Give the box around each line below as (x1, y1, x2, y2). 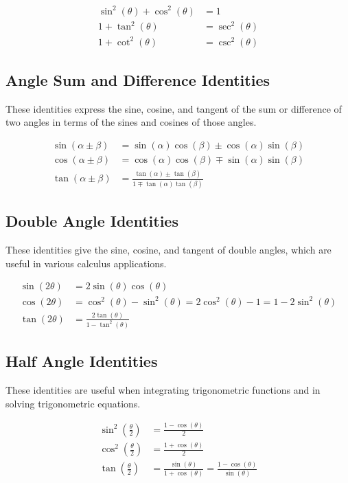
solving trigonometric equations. (5, 396, 141, 410)
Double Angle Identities (5, 210, 178, 232)
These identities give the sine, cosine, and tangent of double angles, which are (5, 242, 332, 256)
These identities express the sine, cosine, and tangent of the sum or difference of (5, 101, 342, 115)
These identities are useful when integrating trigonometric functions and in (5, 383, 321, 397)
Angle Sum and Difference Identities (5, 69, 270, 90)
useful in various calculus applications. (5, 256, 167, 270)
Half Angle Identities (5, 350, 158, 372)
